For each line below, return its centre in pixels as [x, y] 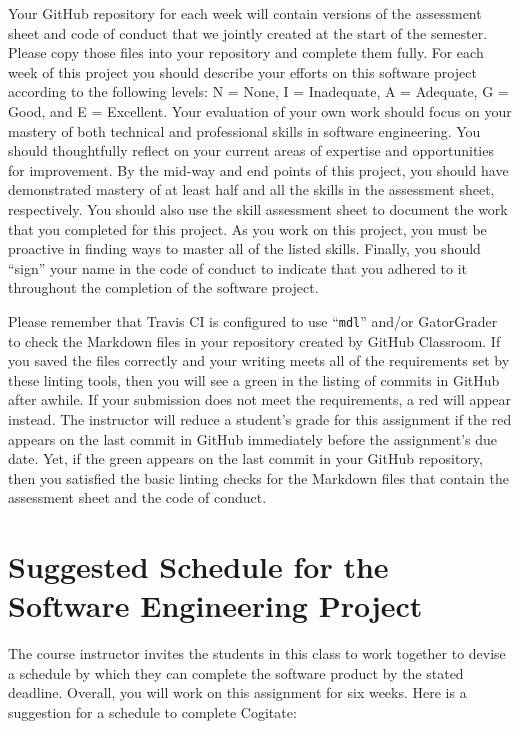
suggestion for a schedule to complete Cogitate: [152, 712]
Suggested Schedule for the [198, 566]
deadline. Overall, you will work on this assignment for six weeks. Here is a [237, 692]
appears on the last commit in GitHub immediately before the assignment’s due [252, 438]
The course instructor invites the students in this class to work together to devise [257, 653]
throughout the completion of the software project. [163, 287]
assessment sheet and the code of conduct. [137, 497]
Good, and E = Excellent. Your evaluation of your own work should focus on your [260, 110]
